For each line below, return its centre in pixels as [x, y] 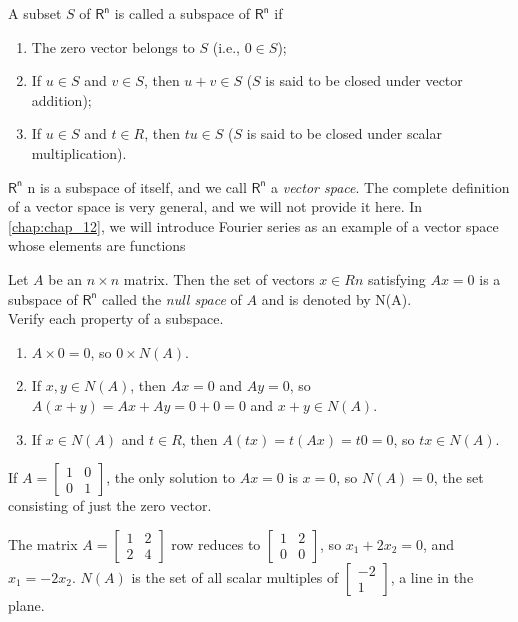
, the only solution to [171, 477]
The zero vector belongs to [113, 46]
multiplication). [79, 152]
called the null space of [172, 298]
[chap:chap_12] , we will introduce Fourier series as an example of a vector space [253, 225]
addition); [61, 99]
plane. [26, 604]
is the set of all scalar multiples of [235, 576]
